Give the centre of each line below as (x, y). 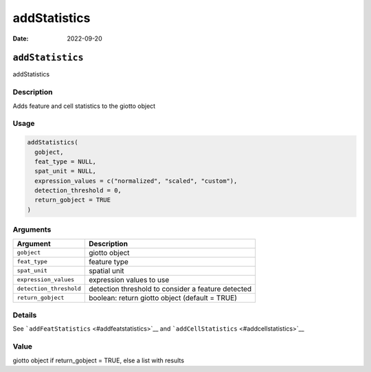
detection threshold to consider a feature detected (170, 289)
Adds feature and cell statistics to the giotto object (84, 106)
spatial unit (106, 270)
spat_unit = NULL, (65, 171)
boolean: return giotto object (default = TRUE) (162, 298)
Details (25, 315)
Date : (21, 39)
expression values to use (129, 280)
